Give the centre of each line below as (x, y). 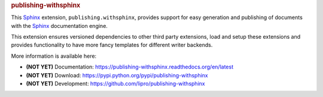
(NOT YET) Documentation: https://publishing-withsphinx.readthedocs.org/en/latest (129, 67)
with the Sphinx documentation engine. (59, 26)
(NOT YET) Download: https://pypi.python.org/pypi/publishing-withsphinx (117, 75)
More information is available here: (54, 56)
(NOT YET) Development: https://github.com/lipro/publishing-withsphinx (116, 84)
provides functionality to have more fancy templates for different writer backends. (112, 45)
